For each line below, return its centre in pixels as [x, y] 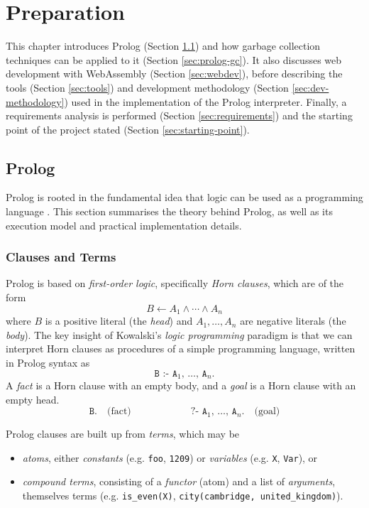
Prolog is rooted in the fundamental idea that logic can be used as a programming [184, 197]
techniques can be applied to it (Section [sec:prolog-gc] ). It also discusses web [174, 59]
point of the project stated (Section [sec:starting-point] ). [128, 129]
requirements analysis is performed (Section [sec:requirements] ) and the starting [179, 115]
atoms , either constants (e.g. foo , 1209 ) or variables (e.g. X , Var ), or [170, 457]
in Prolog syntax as [48, 362]
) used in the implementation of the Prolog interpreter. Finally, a [205, 101]
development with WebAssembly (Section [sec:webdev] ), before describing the [174, 74]
